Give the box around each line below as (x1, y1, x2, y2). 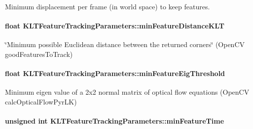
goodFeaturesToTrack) (5, 49, 73, 59)
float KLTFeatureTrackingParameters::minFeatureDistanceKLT (5, 21, 224, 31)
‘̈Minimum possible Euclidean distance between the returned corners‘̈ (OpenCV (5, 39, 245, 50)
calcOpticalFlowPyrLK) (5, 96, 77, 106)
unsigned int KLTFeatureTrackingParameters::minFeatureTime (5, 116, 224, 126)
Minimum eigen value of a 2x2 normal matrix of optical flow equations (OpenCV (5, 87, 250, 97)
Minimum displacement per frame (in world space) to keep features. (5, 1, 210, 11)
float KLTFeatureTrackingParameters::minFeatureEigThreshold (5, 68, 225, 78)
